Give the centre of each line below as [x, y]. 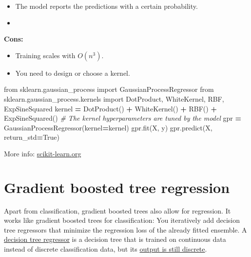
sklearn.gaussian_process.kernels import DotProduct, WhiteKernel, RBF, [114, 98]
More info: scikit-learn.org [43, 153]
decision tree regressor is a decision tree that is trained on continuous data [115, 239]
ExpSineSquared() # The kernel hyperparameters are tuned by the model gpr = [123, 118]
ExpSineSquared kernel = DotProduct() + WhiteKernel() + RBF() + [110, 108]
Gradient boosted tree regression [117, 187]
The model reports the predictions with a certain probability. [106, 6]
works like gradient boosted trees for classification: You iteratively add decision [122, 220]
